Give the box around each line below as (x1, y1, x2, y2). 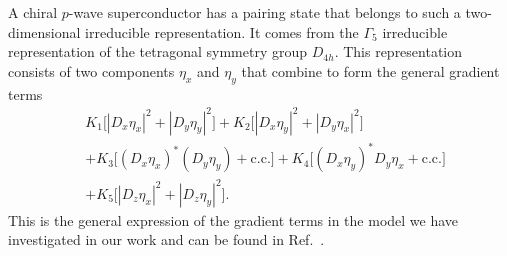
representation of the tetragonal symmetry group (8, 41, 308, 62)
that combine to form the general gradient (241, 60, 500, 81)
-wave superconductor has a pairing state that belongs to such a (68, 2, 461, 22)
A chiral (8, 2, 58, 22)
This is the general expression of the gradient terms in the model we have (8, 209, 459, 230)
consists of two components (8, 60, 175, 81)
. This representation (334, 41, 463, 62)
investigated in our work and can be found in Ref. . (8, 229, 325, 250)
